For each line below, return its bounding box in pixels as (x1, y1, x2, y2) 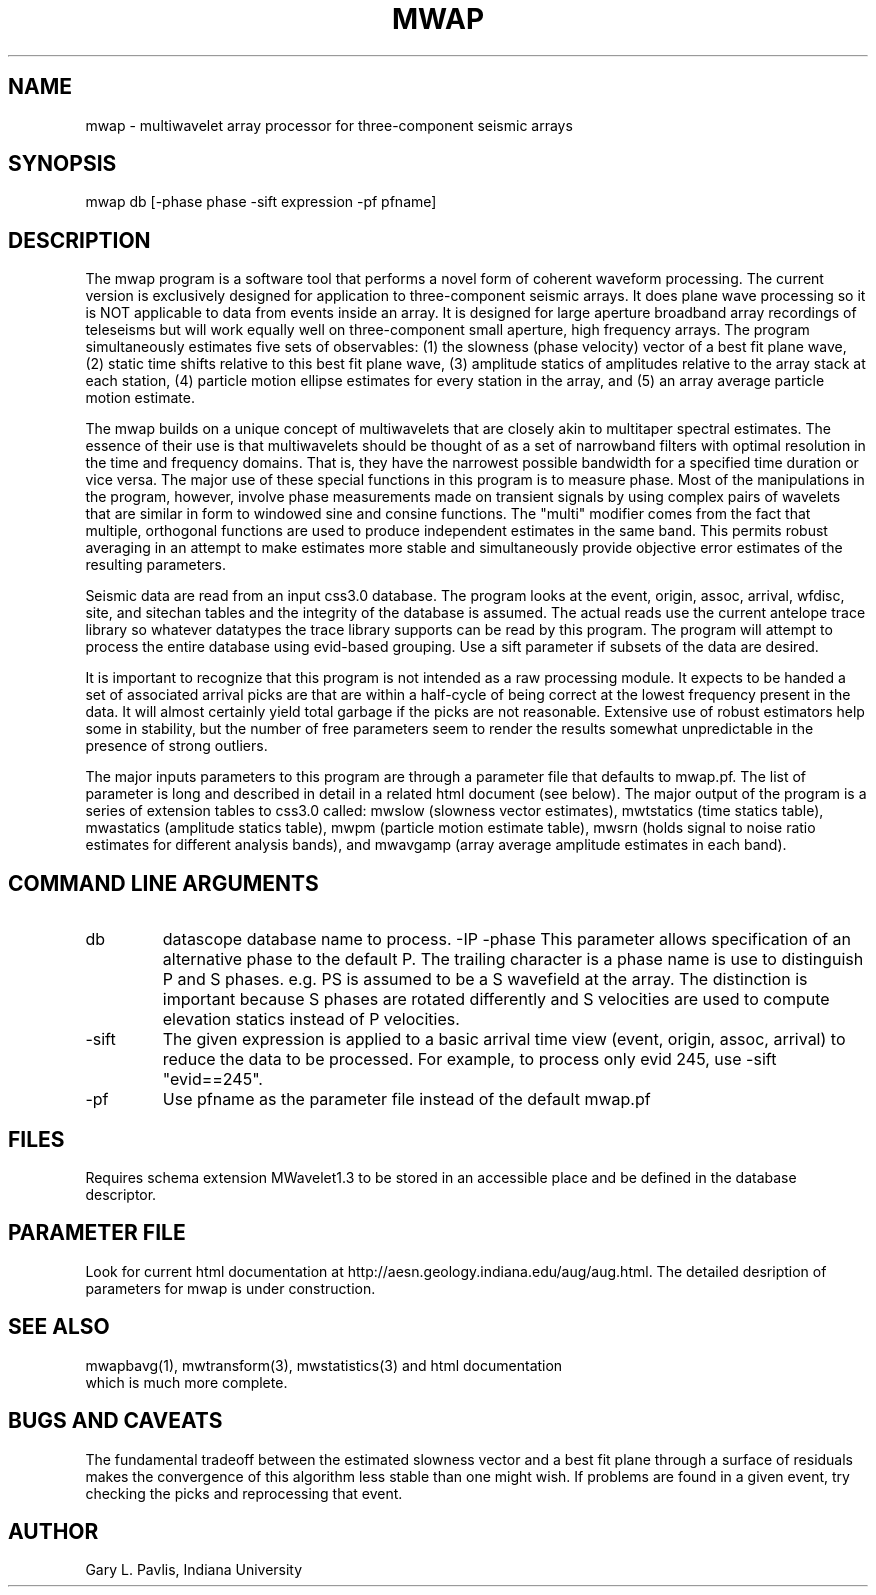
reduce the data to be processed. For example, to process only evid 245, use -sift (162, 1049, 777, 1070)
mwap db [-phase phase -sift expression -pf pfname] (85, 193, 437, 211)
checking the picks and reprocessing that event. (85, 1484, 403, 1502)
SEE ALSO (8, 1314, 110, 1340)
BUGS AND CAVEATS (8, 1408, 223, 1434)
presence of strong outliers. (85, 737, 268, 755)
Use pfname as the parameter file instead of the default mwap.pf (162, 1089, 651, 1110)
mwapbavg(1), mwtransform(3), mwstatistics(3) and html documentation (85, 1356, 563, 1374)
